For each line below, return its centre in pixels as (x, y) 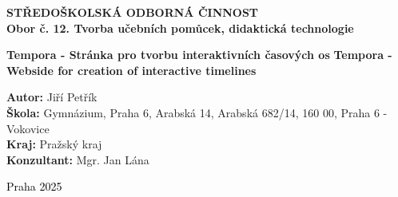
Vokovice (28, 128)
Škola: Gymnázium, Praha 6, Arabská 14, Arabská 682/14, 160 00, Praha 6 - (197, 112)
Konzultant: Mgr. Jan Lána (78, 159)
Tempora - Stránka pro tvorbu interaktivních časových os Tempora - (199, 55)
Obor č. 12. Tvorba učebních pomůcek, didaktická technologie (180, 28)
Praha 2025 (34, 186)
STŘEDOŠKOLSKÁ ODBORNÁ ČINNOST (133, 12)
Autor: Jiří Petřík (52, 97)
